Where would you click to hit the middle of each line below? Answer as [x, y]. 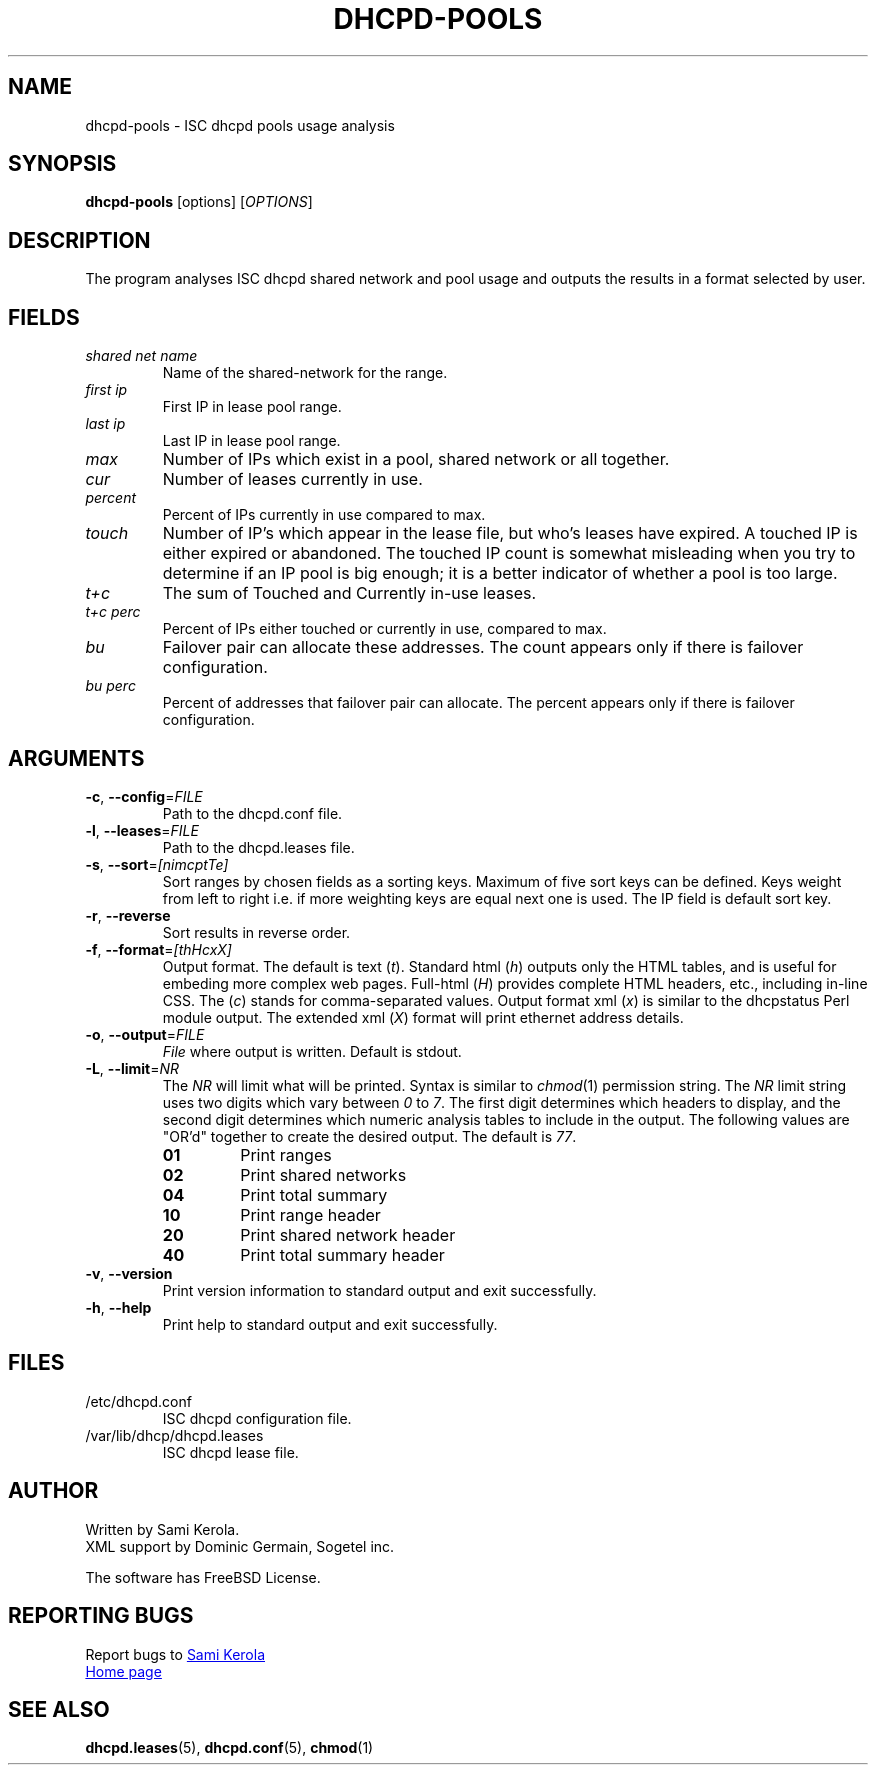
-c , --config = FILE [144, 796]
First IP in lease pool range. [252, 407]
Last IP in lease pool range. [251, 441]
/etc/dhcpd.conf [138, 1401]
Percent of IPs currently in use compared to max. [324, 515]
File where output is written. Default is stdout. [312, 1051]
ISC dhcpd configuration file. [257, 1418]
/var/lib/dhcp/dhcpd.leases [174, 1435]
